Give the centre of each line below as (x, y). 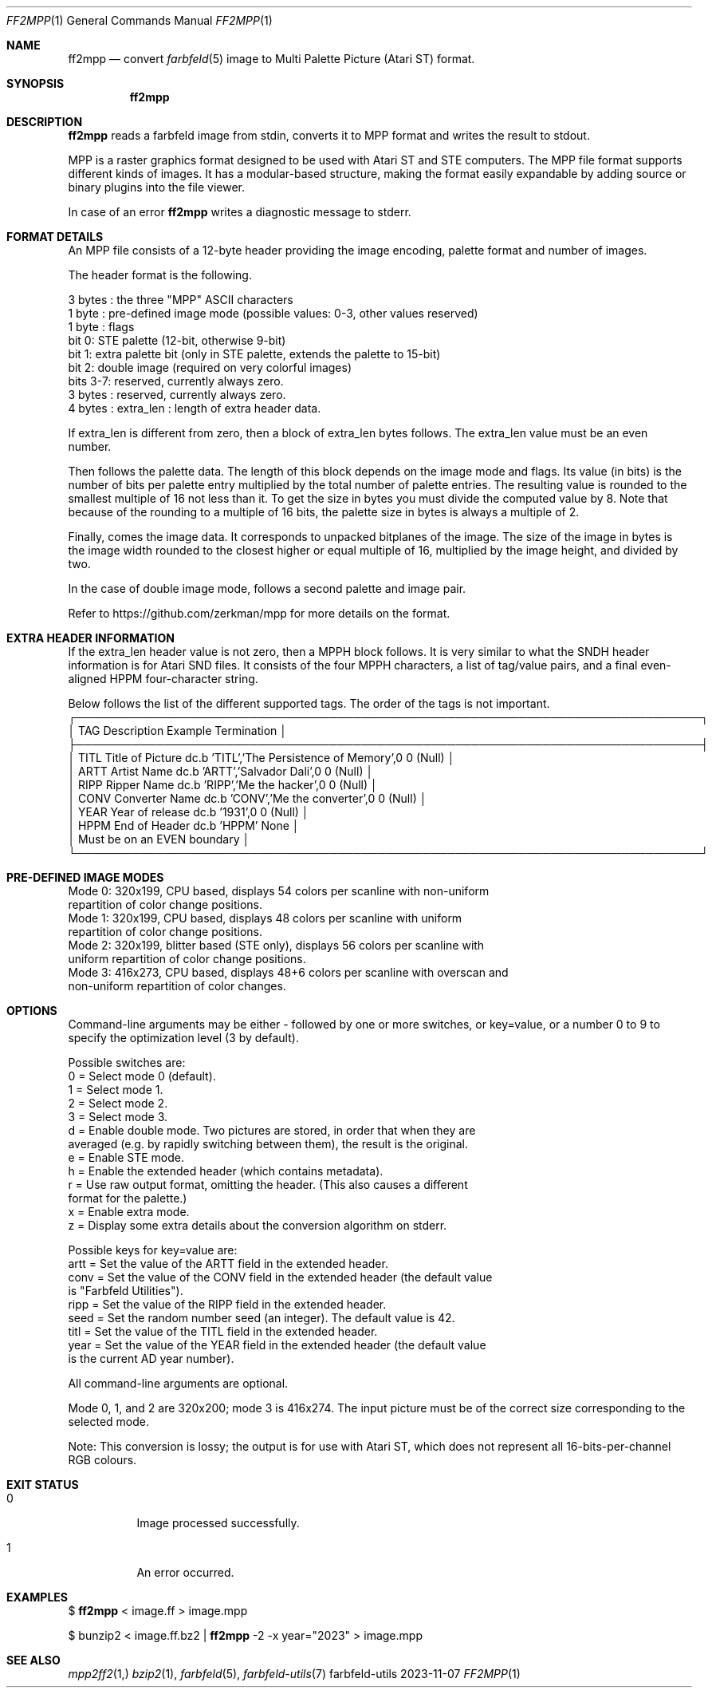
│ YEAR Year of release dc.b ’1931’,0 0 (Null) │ (189, 812)
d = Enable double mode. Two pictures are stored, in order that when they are (272, 1130)
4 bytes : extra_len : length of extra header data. (195, 408)
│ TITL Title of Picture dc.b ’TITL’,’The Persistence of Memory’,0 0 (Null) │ (262, 758)
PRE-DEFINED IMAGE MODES (85, 877)
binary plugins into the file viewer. (157, 187)
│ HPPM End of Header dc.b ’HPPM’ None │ (184, 825)
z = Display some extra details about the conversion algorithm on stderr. (258, 1225)
